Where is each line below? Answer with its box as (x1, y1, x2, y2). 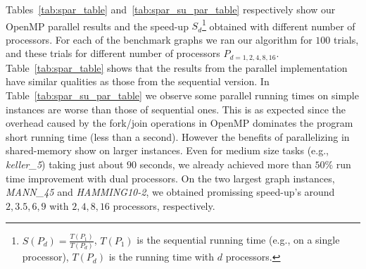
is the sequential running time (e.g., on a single (137, 232, 340, 247)
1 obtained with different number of (202, 16, 355, 33)
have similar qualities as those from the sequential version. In (6, 74, 270, 89)
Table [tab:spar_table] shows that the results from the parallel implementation (6, 60, 348, 75)
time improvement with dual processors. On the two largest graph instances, (6, 170, 335, 185)
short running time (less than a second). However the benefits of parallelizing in (6, 129, 350, 144)
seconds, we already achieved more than (139, 157, 312, 172)
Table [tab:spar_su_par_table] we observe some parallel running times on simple (6, 88, 359, 103)
